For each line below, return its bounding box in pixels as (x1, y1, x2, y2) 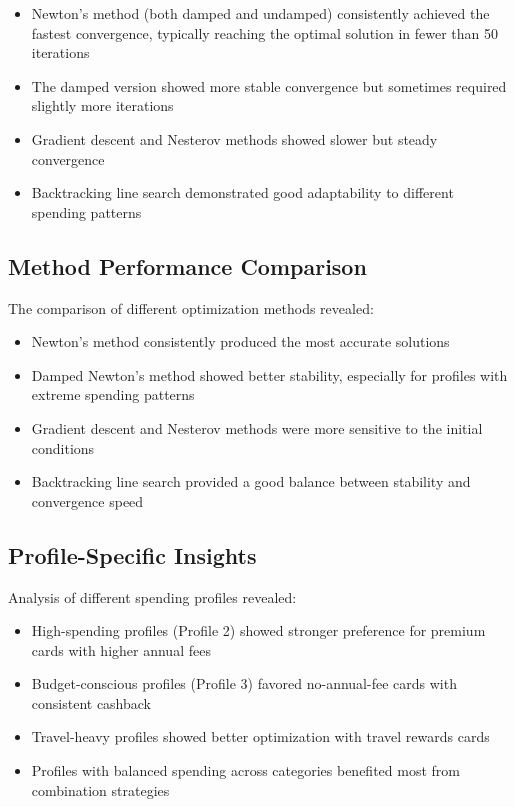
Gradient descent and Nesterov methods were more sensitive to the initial (31, 417, 483, 438)
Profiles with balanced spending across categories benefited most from (31, 760, 460, 781)
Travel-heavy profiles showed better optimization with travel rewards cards (31, 726, 490, 747)
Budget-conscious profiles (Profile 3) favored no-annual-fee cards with (31, 673, 457, 694)
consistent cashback (31, 692, 152, 713)
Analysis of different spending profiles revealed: (8, 586, 297, 607)
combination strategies (31, 779, 170, 800)
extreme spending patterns (31, 384, 195, 405)
